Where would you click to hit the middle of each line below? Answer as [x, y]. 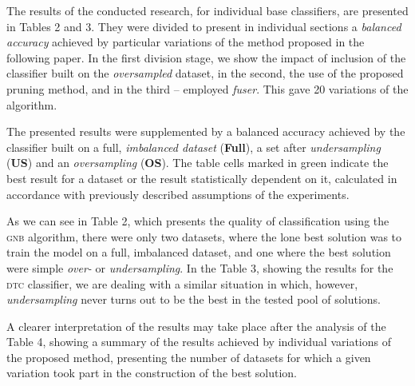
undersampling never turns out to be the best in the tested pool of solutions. [194, 299]
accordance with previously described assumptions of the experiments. [178, 194]
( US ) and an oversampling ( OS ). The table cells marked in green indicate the [198, 163]
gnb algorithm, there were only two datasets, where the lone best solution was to [204, 236]
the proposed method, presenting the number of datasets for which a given [189, 357]
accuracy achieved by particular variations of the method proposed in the [186, 42]
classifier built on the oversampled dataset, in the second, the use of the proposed [205, 73]
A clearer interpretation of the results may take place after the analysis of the [196, 326]
